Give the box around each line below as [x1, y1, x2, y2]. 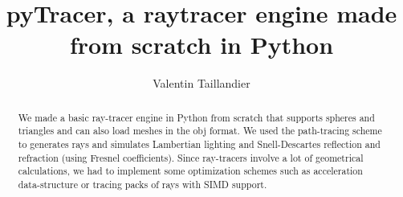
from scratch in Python [69, 28, 334, 61]
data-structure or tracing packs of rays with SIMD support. [18, 177, 267, 191]
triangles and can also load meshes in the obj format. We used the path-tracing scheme [18, 124, 382, 137]
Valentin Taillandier [153, 75, 250, 92]
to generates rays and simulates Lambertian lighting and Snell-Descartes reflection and [18, 137, 381, 151]
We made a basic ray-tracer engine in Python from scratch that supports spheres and [18, 110, 375, 124]
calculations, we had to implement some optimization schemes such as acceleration [18, 164, 363, 178]
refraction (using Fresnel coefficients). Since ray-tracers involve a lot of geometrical [18, 150, 364, 164]
